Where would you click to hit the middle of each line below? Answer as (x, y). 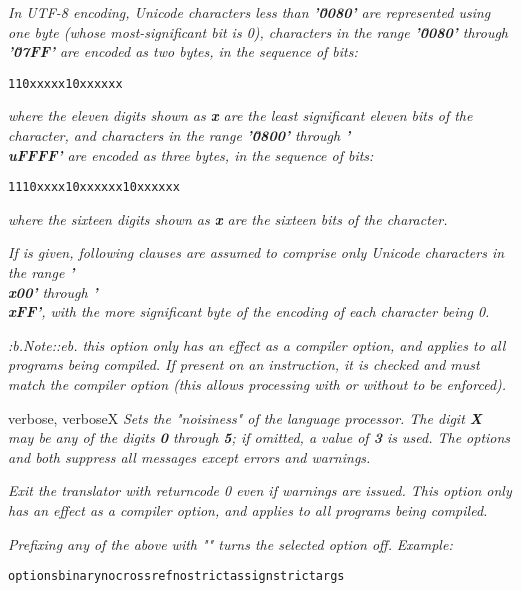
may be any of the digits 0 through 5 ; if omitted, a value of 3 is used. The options (259, 437)
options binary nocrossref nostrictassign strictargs (176, 576)
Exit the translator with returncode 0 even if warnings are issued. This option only (260, 490)
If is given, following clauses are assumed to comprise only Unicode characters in (256, 252)
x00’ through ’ (53, 291)
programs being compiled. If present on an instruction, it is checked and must (244, 364)
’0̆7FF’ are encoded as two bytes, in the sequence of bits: (183, 51)
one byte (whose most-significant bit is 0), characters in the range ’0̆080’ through (258, 31)
